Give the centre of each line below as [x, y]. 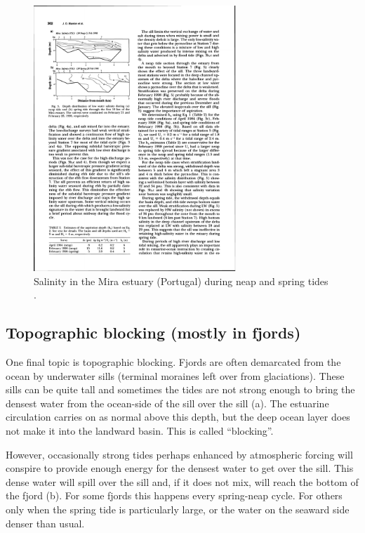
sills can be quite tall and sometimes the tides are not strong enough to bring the [180, 389]
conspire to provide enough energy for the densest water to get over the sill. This [180, 468]
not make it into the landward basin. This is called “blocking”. [140, 431]
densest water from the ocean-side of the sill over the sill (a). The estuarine [167, 403]
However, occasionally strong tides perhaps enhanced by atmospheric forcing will [179, 454]
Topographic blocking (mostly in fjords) [153, 333]
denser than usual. [45, 523]
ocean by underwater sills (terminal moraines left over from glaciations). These [175, 375]
